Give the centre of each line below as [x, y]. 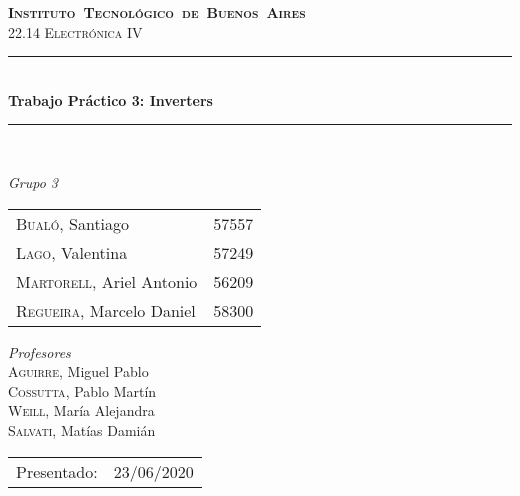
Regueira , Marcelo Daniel [106, 310]
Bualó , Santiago [73, 223]
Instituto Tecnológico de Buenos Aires [157, 12]
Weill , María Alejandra [81, 410]
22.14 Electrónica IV [75, 31]
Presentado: [57, 471]
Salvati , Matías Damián [82, 429]
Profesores [39, 351]
